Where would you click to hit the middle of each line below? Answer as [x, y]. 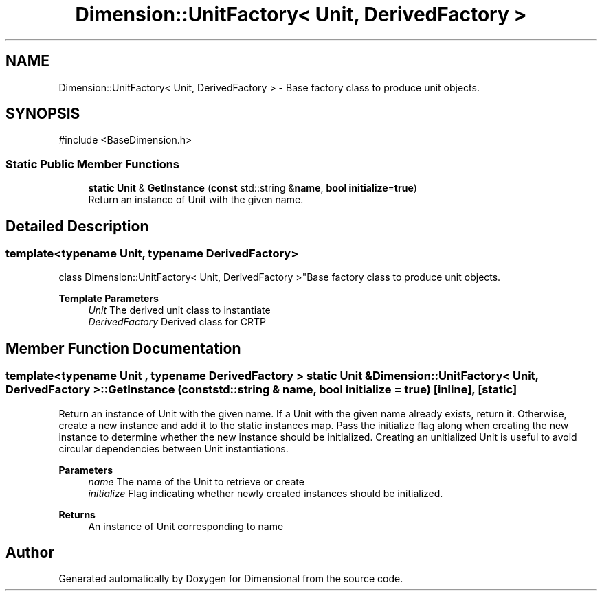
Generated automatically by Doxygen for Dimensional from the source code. [231, 579]
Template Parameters [109, 299]
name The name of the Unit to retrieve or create [196, 481]
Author [30, 553]
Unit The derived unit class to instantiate [179, 310]
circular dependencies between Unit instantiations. [174, 448]
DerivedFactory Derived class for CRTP [177, 322]
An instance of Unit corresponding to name [186, 526]
